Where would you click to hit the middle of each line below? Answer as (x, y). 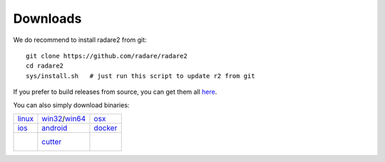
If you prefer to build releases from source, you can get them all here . (115, 92)
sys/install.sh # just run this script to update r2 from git (141, 76)
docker (106, 128)
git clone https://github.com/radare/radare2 (107, 56)
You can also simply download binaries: (71, 105)
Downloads (47, 18)
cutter (52, 141)
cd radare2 (45, 66)
